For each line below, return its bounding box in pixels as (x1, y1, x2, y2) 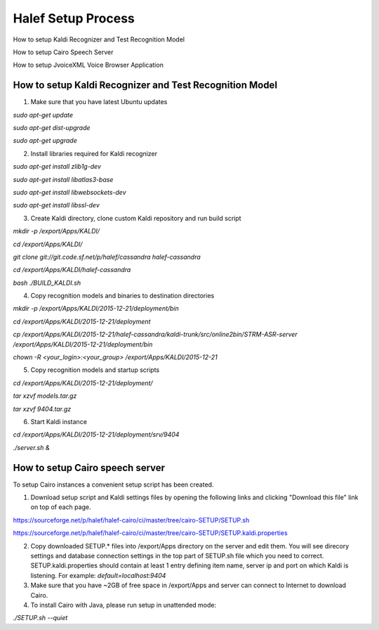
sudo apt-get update (13, 110, 74, 119)
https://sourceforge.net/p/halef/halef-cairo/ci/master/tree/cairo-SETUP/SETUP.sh (13, 515, 250, 524)
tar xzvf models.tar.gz (13, 392, 77, 400)
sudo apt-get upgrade (13, 136, 77, 145)
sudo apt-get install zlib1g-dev (13, 162, 102, 171)
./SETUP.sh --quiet (13, 614, 68, 622)
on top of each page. (30, 503, 91, 511)
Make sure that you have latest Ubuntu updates (30, 98, 168, 106)
